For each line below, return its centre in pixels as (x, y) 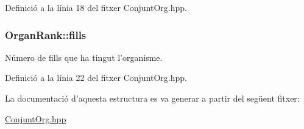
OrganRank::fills (46, 34)
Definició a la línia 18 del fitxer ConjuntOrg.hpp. (96, 7)
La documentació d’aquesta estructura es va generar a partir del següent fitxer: (152, 98)
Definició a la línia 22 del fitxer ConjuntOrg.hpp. (96, 78)
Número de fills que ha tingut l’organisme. (84, 57)
